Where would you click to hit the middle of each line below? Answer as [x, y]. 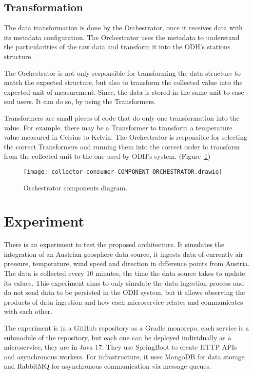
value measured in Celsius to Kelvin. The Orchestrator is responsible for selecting [126, 137]
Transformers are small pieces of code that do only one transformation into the [122, 117]
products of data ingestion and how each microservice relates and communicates [124, 301]
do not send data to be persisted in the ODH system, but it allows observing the [125, 292]
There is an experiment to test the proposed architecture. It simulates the [114, 244]
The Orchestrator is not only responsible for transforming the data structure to [122, 73]
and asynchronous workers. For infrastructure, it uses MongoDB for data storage [124, 356]
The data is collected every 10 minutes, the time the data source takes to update [125, 273]
